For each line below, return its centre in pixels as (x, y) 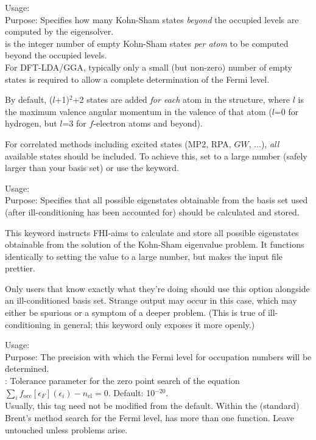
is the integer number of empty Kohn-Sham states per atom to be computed (147, 43)
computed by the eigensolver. (59, 31)
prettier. (20, 268)
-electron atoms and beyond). (148, 123)
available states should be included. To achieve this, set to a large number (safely (156, 155)
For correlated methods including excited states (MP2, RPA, (118, 143)
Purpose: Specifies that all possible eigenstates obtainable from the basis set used (156, 200)
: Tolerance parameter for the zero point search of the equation (122, 381)
